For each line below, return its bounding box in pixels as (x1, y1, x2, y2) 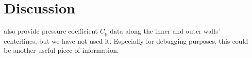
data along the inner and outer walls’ (110, 26, 220, 36)
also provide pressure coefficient (4, 26, 98, 36)
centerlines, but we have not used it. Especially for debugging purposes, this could (4, 35, 248, 46)
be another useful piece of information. (4, 45, 119, 55)
